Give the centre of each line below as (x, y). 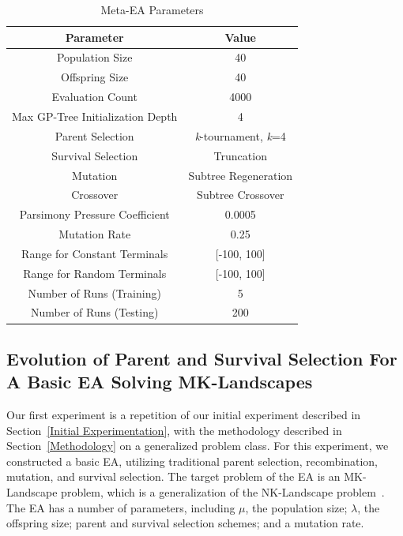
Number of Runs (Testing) (94, 312)
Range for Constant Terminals (95, 253)
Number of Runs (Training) (94, 292)
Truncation (240, 155)
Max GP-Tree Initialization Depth (95, 116)
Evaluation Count (94, 97)
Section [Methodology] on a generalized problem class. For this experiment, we (198, 446)
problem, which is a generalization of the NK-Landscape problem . (223, 492)
